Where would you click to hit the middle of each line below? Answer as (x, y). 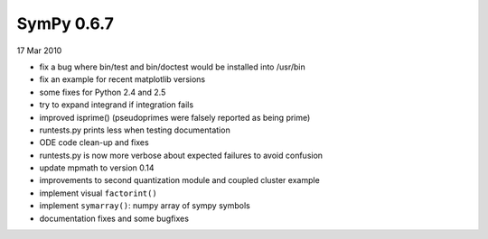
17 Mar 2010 (39, 51)
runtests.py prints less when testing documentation (135, 130)
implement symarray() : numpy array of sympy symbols (145, 206)
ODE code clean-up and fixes (94, 142)
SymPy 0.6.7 (66, 23)
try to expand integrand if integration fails (117, 105)
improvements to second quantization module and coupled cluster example (179, 180)
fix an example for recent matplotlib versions (122, 79)
